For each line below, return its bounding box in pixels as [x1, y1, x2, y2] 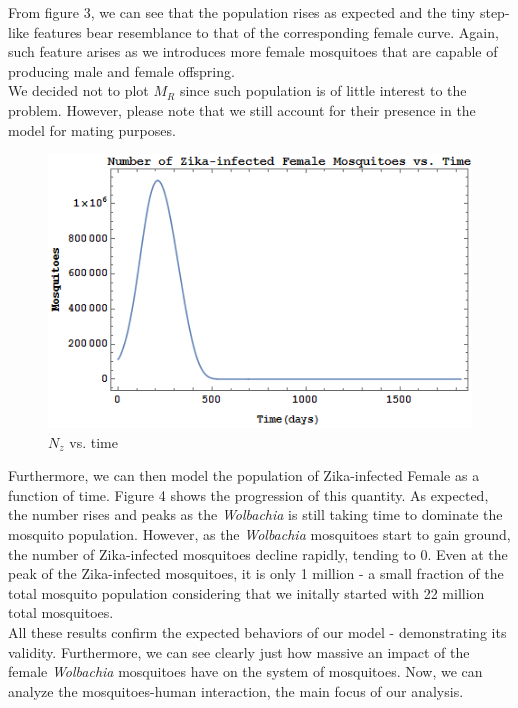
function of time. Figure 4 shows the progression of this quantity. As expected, [8, 484, 489, 505]
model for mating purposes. [8, 119, 176, 140]
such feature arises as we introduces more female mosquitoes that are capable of [8, 41, 498, 62]
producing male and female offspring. [8, 60, 235, 81]
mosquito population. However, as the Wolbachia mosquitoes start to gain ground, [8, 524, 511, 545]
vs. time [69, 431, 118, 452]
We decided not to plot [8, 80, 149, 101]
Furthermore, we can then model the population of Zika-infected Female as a [8, 465, 480, 486]
